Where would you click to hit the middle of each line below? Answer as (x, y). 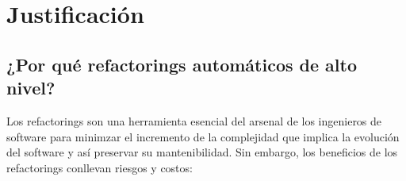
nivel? (31, 88)
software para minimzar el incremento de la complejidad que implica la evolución (203, 136)
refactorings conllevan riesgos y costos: (100, 167)
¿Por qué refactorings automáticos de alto (182, 64)
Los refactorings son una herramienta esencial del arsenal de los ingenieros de (194, 120)
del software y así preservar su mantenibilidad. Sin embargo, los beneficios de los (202, 152)
